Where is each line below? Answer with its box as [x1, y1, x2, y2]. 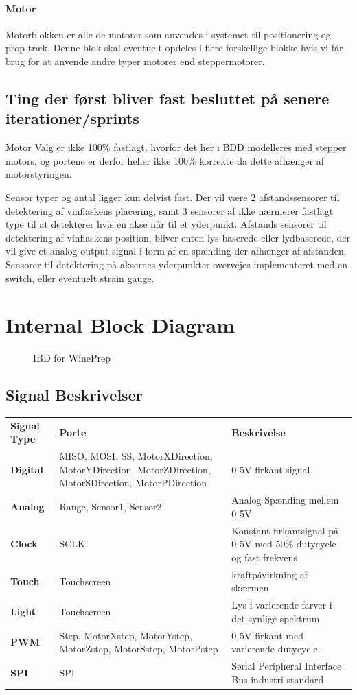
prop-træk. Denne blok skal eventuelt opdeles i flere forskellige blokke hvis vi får [5, 40, 343, 55]
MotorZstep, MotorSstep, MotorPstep [59, 641, 218, 656]
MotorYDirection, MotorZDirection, [59, 462, 211, 476]
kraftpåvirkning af [231, 567, 308, 581]
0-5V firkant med [231, 628, 303, 642]
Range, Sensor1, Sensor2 [59, 499, 162, 514]
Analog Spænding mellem [231, 493, 339, 507]
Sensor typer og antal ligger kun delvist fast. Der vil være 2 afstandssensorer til [5, 189, 340, 204]
